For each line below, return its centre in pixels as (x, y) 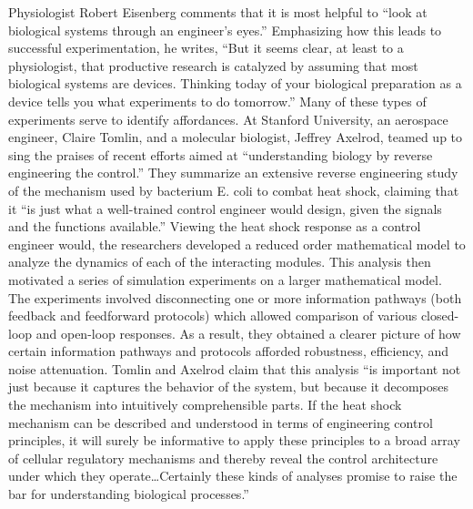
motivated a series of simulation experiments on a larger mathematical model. (225, 279)
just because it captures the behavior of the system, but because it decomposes (229, 387)
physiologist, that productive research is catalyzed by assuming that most (213, 65)
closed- (440, 316)
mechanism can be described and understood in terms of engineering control (221, 422)
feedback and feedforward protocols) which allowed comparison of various (213, 316)
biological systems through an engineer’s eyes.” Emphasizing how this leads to (225, 30)
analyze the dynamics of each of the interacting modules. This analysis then (220, 262)
